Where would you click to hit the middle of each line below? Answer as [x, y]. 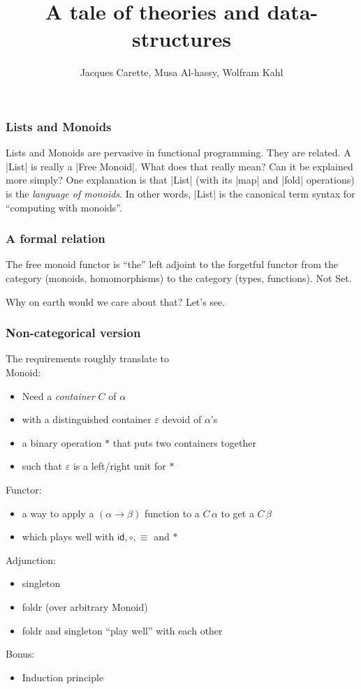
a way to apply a [58, 513]
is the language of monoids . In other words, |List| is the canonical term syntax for [180, 193]
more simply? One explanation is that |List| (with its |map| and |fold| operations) [180, 180]
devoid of [182, 419]
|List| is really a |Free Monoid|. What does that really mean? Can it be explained [179, 166]
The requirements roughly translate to [88, 358]
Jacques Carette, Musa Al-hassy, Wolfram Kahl [182, 72]
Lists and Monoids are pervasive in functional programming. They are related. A [178, 153]
